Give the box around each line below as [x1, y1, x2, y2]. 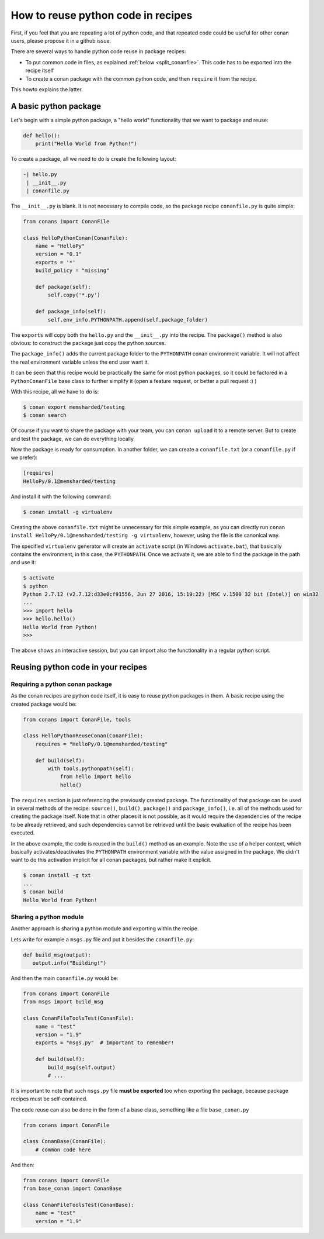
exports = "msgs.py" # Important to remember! [35, 1040, 175, 1046]
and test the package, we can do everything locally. [11, 435, 135, 442]
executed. [11, 829, 35, 836]
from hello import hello [60, 774, 131, 780]
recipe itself [25, 67, 54, 74]
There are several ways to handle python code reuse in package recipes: [11, 48, 186, 55]
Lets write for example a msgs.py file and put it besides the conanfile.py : [11, 936, 194, 943]
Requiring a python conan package [11, 680, 112, 688]
